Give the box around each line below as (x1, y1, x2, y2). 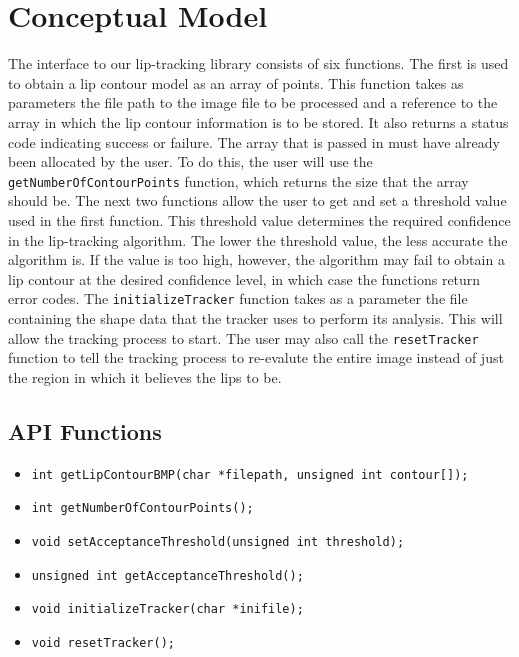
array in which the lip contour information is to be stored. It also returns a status (8, 111, 509, 132)
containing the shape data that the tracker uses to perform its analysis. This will (8, 307, 503, 328)
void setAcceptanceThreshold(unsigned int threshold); (31, 534, 405, 549)
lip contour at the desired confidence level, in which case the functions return (8, 268, 481, 289)
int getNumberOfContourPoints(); (31, 501, 254, 516)
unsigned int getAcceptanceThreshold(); (31, 568, 304, 583)
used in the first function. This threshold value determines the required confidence (8, 209, 511, 230)
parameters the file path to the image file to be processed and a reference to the (8, 92, 498, 113)
